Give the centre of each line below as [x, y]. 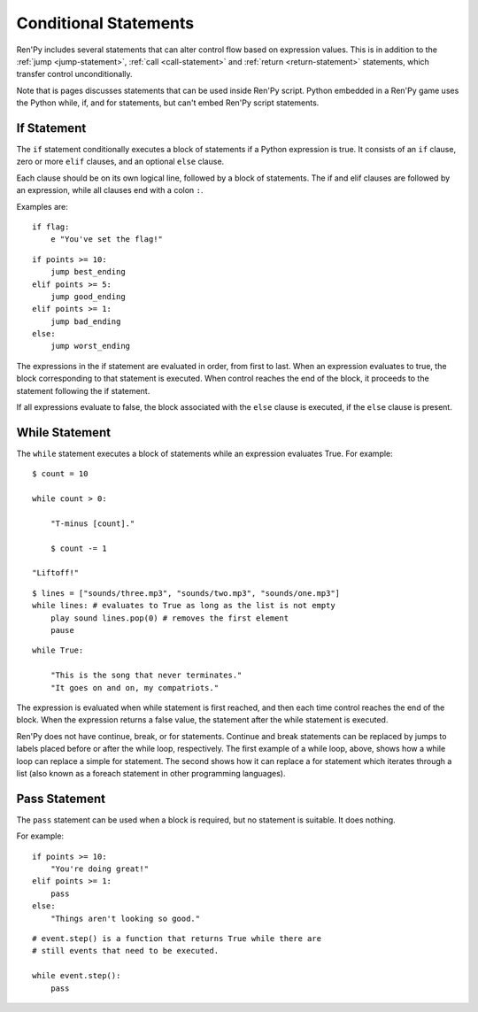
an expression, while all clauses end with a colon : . [110, 190]
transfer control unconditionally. [74, 74]
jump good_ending [88, 296]
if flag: [51, 227]
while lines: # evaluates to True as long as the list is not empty [184, 606]
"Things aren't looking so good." [125, 918]
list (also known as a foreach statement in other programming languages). [151, 773]
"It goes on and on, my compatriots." [135, 688]
